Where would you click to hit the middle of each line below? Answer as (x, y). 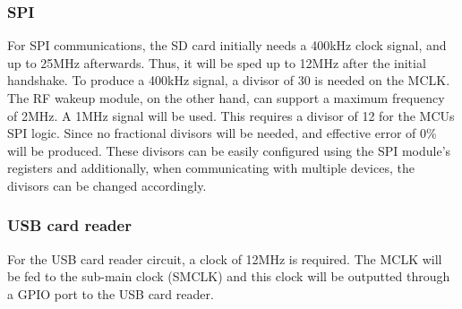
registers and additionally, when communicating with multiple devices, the (211, 168)
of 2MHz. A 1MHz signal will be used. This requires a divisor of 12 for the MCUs (231, 115)
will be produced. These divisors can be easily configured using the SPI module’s (229, 150)
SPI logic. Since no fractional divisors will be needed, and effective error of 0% (222, 133)
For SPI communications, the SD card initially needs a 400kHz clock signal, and (227, 45)
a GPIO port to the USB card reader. (111, 293)
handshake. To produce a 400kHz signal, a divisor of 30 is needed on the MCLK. (229, 80)
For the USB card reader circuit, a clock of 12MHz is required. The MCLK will (225, 258)
